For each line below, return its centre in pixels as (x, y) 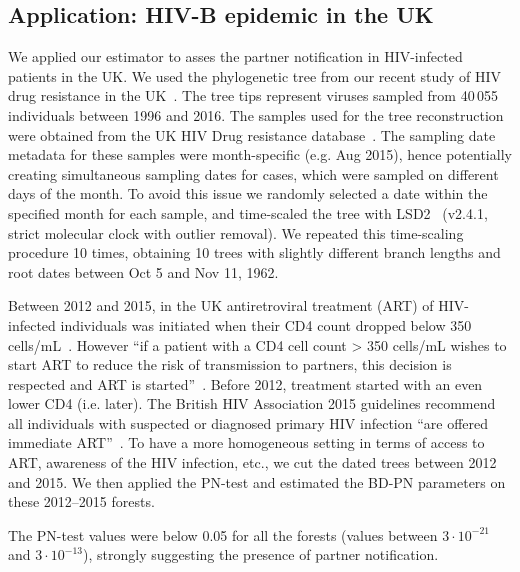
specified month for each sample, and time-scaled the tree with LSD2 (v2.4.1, (248, 212)
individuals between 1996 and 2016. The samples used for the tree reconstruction (256, 114)
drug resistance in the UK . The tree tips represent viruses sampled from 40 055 (253, 95)
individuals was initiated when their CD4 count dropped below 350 (266, 324)
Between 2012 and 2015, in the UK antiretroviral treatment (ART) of (221, 305)
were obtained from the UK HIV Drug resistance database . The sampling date (252, 134)
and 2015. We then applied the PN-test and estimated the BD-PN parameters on (257, 481)
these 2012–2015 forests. (81, 501)
